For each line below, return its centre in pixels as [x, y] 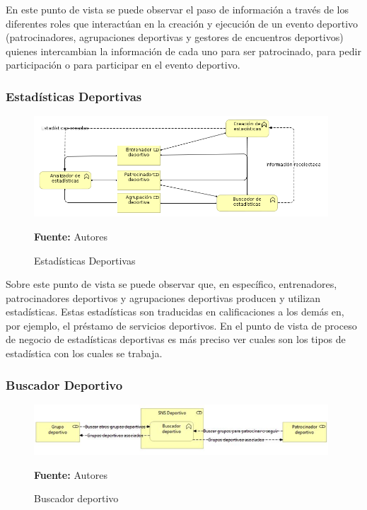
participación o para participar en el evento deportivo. [123, 65]
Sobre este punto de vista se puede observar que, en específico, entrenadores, [171, 284]
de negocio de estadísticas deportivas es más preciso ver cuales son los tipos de [176, 339]
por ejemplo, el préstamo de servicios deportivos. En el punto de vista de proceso [181, 325]
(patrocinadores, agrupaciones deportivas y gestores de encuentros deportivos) [175, 37]
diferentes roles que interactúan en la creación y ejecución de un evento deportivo [182, 23]
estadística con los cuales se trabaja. [84, 353]
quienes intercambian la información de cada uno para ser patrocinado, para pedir [183, 51]
